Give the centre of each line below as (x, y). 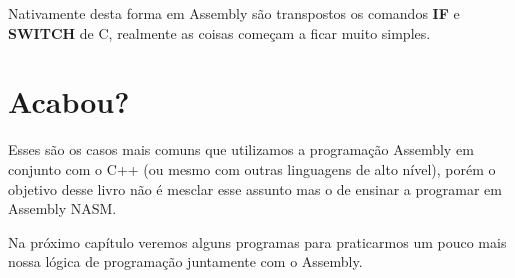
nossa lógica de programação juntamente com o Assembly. (185, 261)
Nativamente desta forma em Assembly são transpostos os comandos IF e (234, 13)
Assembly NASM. (62, 208)
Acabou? (69, 101)
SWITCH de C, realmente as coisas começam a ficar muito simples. (219, 32)
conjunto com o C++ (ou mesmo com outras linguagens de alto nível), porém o (252, 168)
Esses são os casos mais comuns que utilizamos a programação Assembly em (241, 149)
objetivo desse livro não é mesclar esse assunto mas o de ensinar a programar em (255, 188)
